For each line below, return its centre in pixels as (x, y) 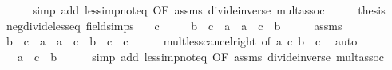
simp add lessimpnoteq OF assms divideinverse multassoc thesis (209, 10)
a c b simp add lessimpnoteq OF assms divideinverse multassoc (201, 56)
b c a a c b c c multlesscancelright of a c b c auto (182, 41)
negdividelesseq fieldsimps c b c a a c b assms (174, 25)
